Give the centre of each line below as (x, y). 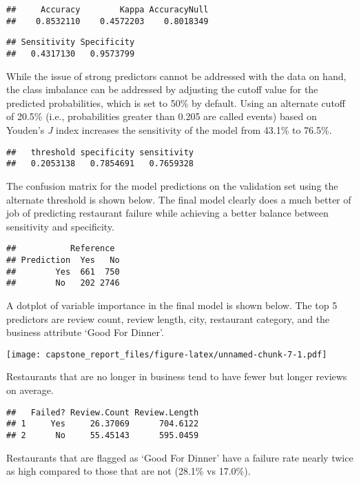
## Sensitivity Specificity (71, 42)
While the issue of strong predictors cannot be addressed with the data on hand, (176, 76)
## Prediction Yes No (63, 260)
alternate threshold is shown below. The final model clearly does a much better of (179, 199)
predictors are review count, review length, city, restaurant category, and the (168, 318)
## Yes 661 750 (63, 272)
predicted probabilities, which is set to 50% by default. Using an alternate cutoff (176, 102)
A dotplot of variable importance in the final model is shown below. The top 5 (172, 305)
